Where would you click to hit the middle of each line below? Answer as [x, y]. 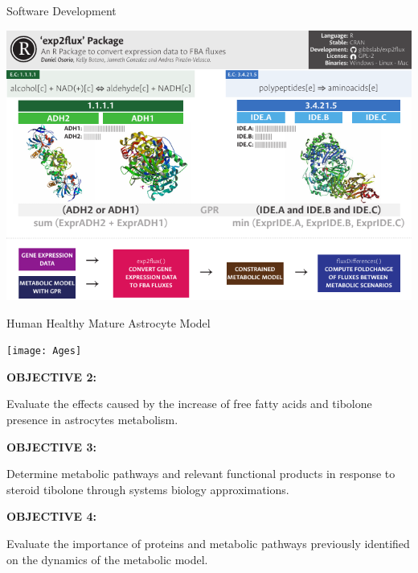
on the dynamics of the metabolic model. [107, 559]
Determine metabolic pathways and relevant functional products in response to [201, 474]
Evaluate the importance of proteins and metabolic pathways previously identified [208, 543]
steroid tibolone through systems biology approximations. [148, 489]
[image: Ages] [44, 351]
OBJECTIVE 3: [52, 446]
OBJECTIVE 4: [52, 516]
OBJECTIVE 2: [52, 376]
